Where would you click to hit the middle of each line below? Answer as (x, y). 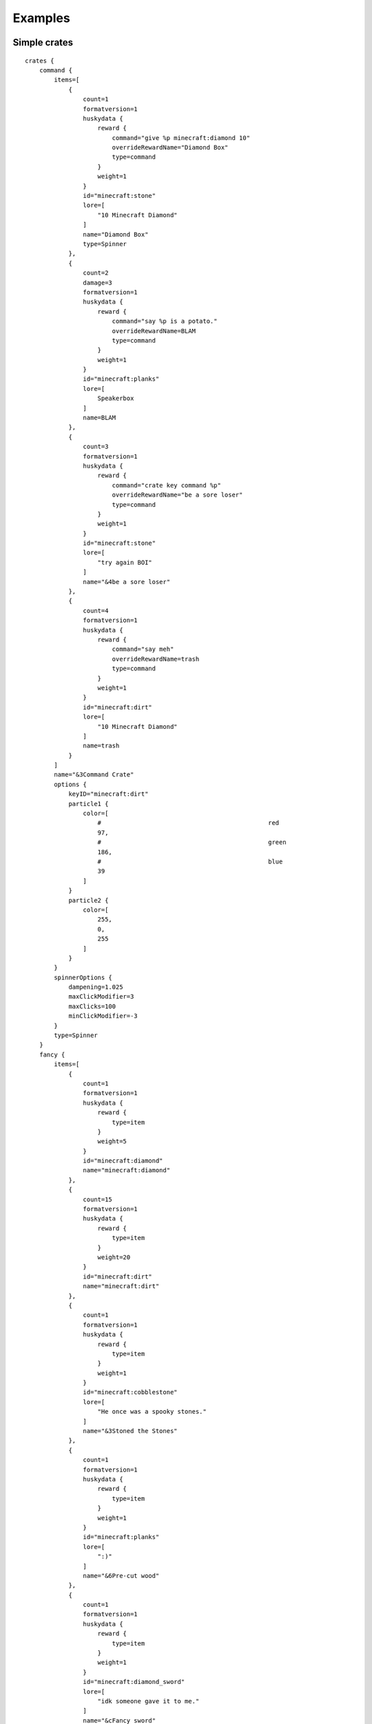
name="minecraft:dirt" (121, 1286)
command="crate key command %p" (167, 485)
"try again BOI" (125, 562)
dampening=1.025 (96, 987)
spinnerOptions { (83, 977)
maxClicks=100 (92, 1006)
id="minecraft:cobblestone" (131, 1392)
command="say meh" (143, 649)
